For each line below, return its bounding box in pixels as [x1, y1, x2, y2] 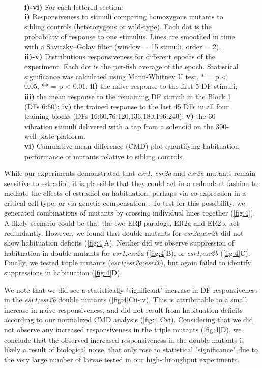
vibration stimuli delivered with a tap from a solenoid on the [24, 120, 214, 131]
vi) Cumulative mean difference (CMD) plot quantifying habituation [24, 140, 239, 151]
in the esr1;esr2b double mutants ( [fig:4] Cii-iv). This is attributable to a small [4, 294, 247, 305]
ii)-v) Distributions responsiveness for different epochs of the [24, 51, 215, 62]
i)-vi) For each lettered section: [24, 1, 123, 12]
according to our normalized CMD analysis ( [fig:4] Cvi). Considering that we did [4, 314, 253, 325]
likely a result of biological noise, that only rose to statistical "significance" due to [4, 344, 258, 355]
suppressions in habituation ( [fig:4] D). [4, 267, 122, 278]
